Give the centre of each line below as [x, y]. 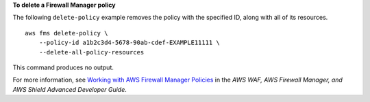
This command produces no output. [63, 67]
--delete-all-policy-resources [91, 52]
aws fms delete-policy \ [66, 33]
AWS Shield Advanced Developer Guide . [70, 89]
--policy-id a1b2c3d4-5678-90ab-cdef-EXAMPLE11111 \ [129, 43]
